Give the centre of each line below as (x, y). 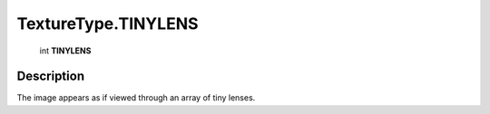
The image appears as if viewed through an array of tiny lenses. (136, 98)
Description (51, 76)
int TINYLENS (65, 51)
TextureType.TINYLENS (108, 24)
